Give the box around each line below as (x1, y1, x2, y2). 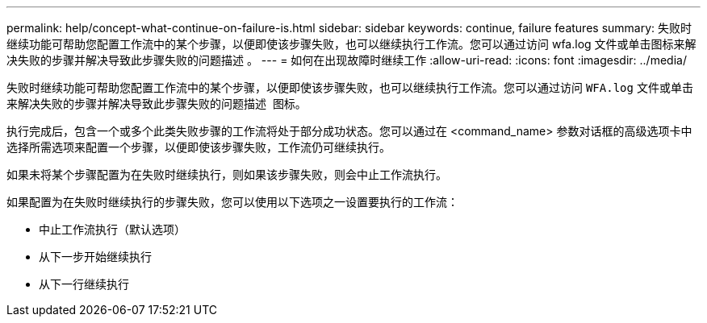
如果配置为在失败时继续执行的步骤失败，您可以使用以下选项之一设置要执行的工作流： (6, 195, 458, 209)
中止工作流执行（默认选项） (39, 222, 186, 236)
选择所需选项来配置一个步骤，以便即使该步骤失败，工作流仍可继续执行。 (6, 140, 391, 154)
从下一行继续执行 (39, 277, 129, 291)
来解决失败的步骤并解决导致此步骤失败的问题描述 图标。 (6, 97, 307, 110)
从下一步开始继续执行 (39, 250, 152, 263)
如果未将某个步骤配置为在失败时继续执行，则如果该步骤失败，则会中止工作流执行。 (6, 168, 447, 181)
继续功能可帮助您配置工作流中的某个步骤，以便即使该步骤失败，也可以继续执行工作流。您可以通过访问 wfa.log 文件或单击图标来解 (6, 37, 697, 51)
